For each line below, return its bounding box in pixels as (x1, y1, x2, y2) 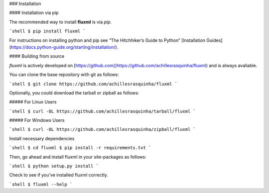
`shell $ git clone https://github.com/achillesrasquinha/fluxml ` (9, 81, 178, 87)
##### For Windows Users (9, 117, 65, 123)
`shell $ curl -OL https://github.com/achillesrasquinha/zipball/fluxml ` (9, 127, 196, 132)
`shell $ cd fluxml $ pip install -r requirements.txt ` (9, 145, 151, 151)
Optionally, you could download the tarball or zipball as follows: (9, 90, 139, 96)
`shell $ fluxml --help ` (9, 182, 73, 187)
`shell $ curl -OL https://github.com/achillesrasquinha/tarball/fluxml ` (9, 108, 196, 114)
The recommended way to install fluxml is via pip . (9, 19, 112, 25)
